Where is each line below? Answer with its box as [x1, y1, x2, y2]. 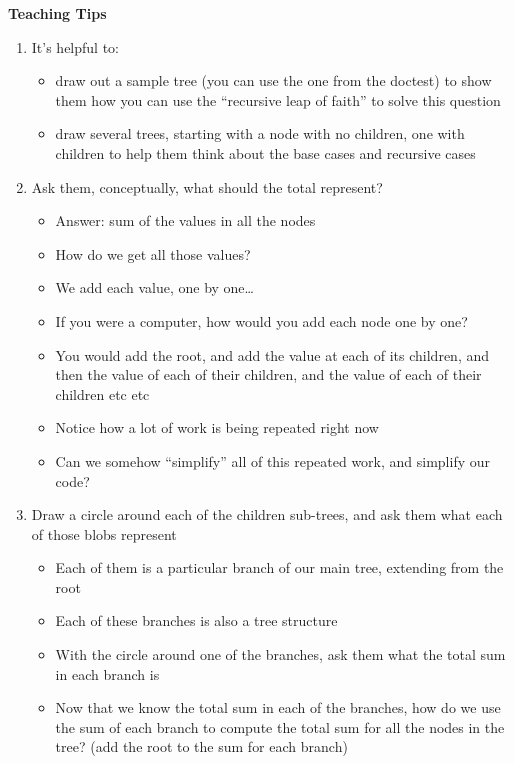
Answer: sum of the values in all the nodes [55, 210, 316, 231]
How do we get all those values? [55, 243, 251, 264]
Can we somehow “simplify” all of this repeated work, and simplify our [55, 450, 491, 471]
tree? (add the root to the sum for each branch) [55, 736, 348, 757]
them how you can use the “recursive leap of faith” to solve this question [55, 89, 501, 110]
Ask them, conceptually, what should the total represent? [31, 176, 383, 197]
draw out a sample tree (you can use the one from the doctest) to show [55, 70, 492, 91]
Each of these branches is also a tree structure [55, 610, 338, 631]
